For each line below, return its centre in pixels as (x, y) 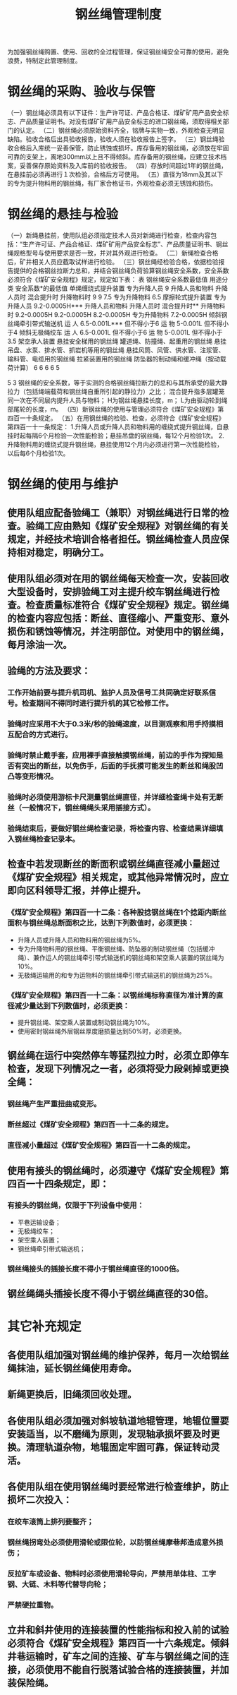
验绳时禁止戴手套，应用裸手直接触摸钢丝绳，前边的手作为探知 (112, 755)
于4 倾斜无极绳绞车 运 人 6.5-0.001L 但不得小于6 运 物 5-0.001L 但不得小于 (115, 333)
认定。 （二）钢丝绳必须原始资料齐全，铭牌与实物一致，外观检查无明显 (122, 131)
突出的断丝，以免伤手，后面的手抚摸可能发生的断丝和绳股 (119, 766)
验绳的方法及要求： (49, 671)
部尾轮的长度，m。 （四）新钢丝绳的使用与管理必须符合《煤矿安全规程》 (113, 409)
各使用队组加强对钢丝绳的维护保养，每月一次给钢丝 (118, 1355)
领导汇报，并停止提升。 (95, 891)
